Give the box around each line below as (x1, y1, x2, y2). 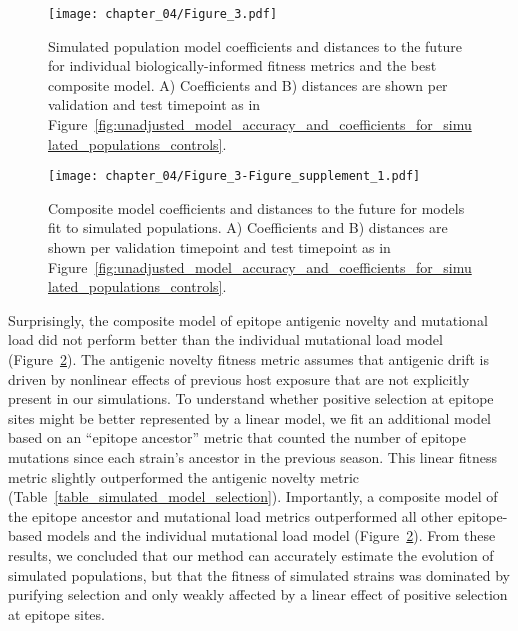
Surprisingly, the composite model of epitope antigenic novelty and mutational (8, 309, 488, 330)
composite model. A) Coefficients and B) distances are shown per (48, 74, 448, 95)
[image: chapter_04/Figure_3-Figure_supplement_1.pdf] (48, 169, 421, 184)
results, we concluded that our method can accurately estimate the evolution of (8, 544, 494, 565)
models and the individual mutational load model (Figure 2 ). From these (46, 525, 496, 546)
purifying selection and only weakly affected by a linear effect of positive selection (8, 584, 508, 605)
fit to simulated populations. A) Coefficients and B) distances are (48, 217, 448, 238)
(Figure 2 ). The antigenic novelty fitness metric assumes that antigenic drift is (8, 349, 490, 370)
